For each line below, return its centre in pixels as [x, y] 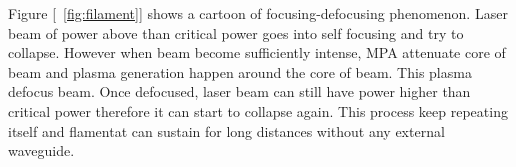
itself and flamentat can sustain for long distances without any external [226, 130]
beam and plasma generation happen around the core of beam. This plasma [240, 71]
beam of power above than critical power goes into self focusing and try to [236, 32]
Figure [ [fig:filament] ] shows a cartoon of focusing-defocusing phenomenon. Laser [258, 13]
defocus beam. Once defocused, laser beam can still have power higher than [239, 91]
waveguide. [41, 150]
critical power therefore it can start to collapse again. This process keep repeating [258, 110]
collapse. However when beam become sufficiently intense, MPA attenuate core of [257, 52]
